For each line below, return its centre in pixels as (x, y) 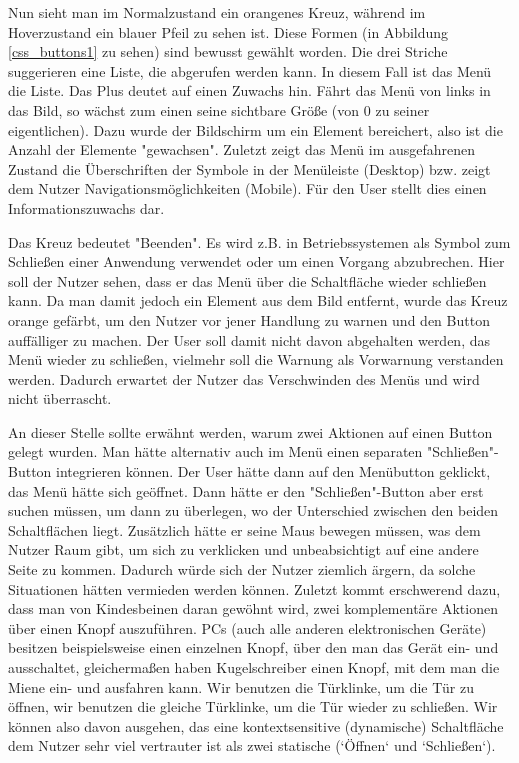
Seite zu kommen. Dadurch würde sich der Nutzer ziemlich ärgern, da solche (242, 569)
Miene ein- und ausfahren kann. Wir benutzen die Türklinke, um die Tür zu (241, 686)
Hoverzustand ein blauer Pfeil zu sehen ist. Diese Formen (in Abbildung (228, 31)
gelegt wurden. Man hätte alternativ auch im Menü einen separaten (215, 451)
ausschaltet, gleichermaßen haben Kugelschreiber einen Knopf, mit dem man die (254, 667)
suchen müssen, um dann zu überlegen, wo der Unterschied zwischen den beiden (253, 510)
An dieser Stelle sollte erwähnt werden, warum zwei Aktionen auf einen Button (250, 431)
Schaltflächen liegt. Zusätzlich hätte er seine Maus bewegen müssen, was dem (244, 529)
